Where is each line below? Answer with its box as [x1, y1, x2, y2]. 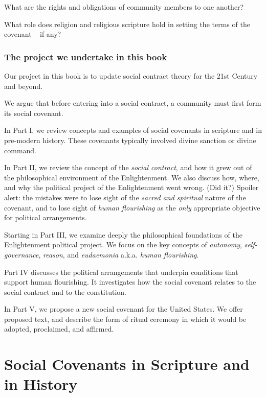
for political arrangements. [4, 212, 87, 223]
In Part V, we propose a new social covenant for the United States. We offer [4, 303, 243, 314]
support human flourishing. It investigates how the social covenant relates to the [4, 276, 256, 287]
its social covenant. [4, 107, 63, 118]
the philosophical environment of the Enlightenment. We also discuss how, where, [4, 172, 259, 182]
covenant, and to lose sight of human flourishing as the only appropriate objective [4, 202, 260, 213]
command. [4, 145, 36, 155]
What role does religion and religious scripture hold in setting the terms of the [4, 18, 250, 29]
